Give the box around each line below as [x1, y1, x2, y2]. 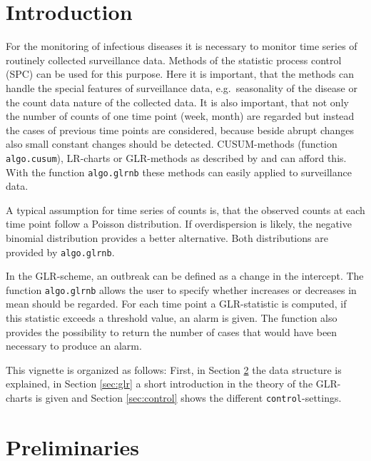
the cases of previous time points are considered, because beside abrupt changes [6, 122, 355, 137]
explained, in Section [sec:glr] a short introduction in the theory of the [6, 376, 313, 391]
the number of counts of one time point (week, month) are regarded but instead [6, 108, 355, 123]
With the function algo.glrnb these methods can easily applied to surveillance [6, 164, 352, 179]
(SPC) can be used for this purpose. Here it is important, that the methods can [6, 66, 355, 81]
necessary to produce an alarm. [6, 338, 142, 353]
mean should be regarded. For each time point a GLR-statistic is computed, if [6, 296, 347, 311]
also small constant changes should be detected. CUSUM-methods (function [6, 136, 337, 151]
